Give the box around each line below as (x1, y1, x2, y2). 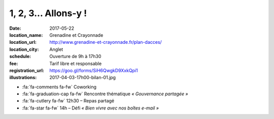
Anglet (49, 46, 63, 52)
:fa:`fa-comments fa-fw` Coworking (22, 84, 96, 90)
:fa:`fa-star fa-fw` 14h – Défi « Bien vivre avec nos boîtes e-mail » (22, 105, 159, 111)
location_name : (9, 32, 43, 38)
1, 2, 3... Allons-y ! (9, 8, 87, 19)
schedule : (9, 53, 31, 59)
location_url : (9, 39, 37, 45)
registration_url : (9, 67, 44, 73)
